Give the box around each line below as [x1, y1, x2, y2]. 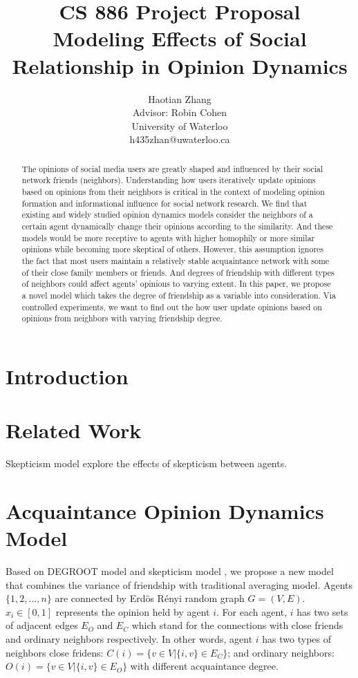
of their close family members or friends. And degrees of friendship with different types [21, 266, 335, 278]
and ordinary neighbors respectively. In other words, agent [6, 632, 253, 646]
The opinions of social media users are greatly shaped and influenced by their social [21, 162, 323, 174]
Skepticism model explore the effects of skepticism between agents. [6, 456, 288, 471]
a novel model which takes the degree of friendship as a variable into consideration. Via [21, 289, 337, 301]
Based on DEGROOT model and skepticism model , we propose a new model [6, 564, 334, 578]
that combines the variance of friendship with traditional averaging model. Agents [6, 577, 353, 592]
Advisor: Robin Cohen [132, 105, 227, 120]
